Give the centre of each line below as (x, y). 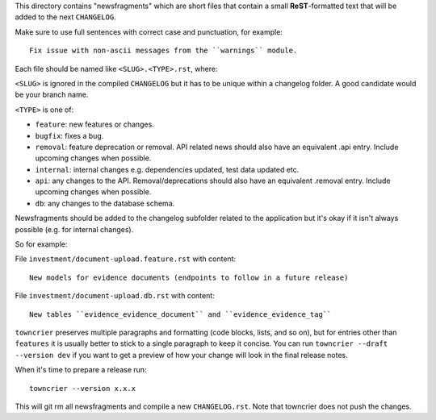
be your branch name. (52, 95)
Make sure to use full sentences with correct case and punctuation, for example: (149, 31)
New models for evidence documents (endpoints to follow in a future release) (189, 277)
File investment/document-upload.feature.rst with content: (126, 259)
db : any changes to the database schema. (105, 203)
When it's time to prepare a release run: (81, 370)
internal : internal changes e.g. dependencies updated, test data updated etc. (167, 169)
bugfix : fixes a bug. (69, 135)
